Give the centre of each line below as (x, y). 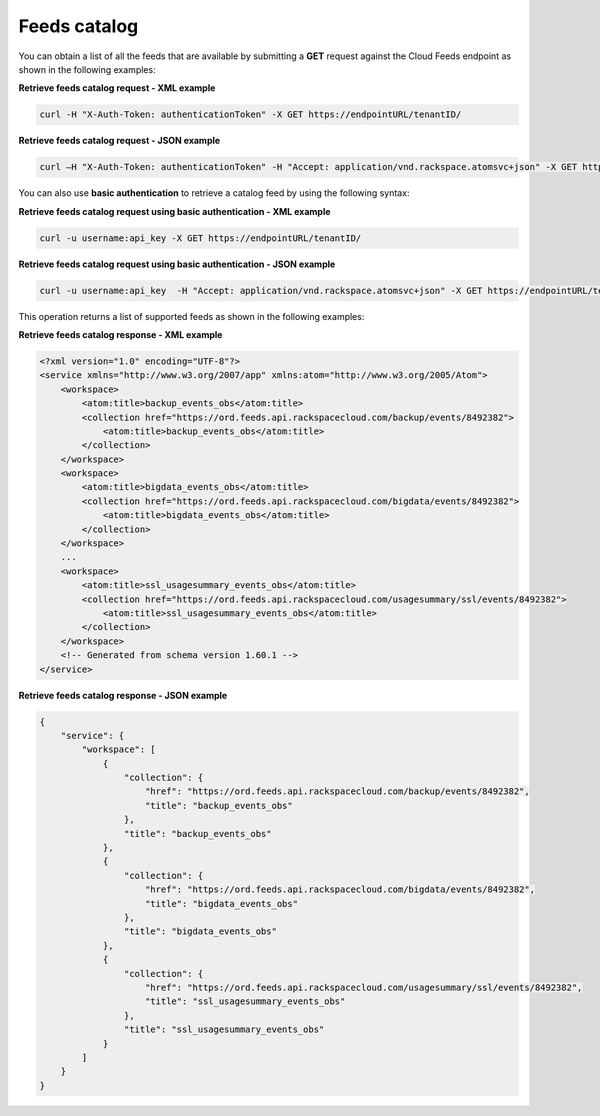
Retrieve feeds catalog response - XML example (120, 334)
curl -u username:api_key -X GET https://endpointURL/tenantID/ (200, 238)
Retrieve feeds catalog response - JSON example (123, 695)
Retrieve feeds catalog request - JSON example (119, 141)
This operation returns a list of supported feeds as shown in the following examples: (191, 316)
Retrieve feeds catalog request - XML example (117, 88)
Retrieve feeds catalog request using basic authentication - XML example (174, 211)
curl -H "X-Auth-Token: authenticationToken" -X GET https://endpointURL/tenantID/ (250, 114)
